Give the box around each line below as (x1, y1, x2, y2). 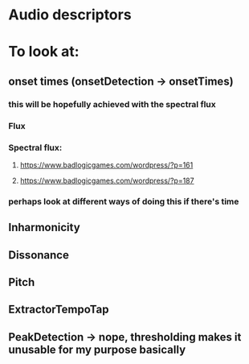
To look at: (8, 43, 80, 61)
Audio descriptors (8, 6, 132, 24)
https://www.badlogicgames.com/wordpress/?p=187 (19, 176, 194, 185)
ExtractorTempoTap (8, 303, 109, 316)
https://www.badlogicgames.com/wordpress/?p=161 (19, 159, 194, 170)
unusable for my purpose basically (8, 342, 186, 356)
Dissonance (8, 248, 70, 262)
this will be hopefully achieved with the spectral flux (8, 98, 217, 110)
